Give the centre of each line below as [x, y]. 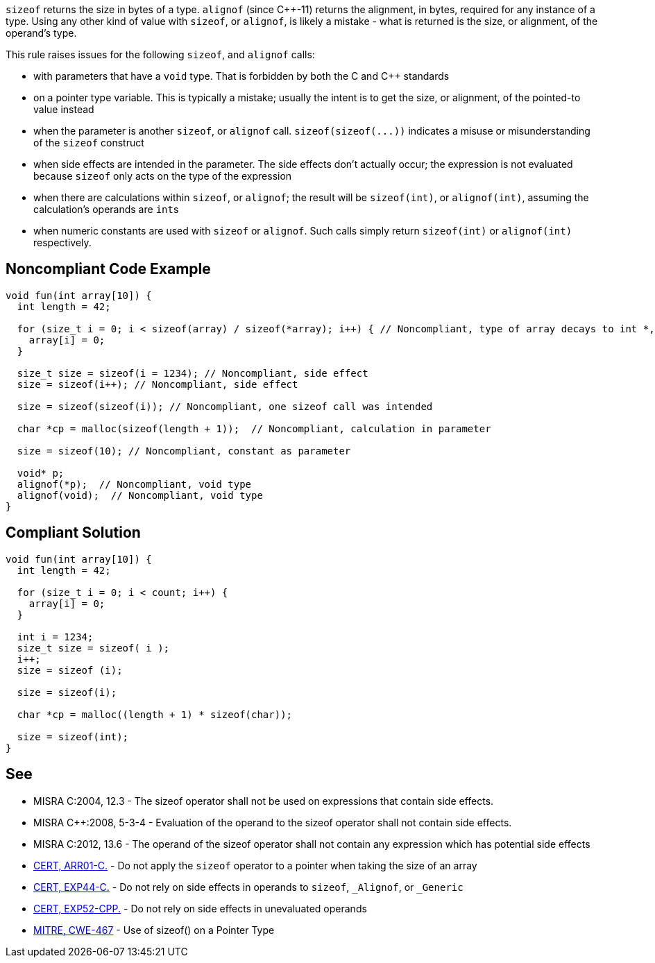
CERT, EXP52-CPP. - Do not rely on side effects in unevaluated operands [200, 908]
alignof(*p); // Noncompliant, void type [134, 484]
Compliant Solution [73, 533]
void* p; [41, 473]
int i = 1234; [55, 637]
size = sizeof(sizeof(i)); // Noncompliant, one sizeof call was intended [225, 406]
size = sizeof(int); [73, 736]
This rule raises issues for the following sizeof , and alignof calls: [160, 54]
